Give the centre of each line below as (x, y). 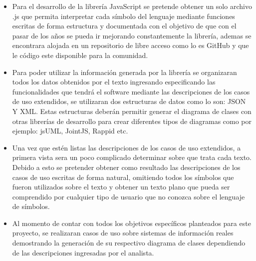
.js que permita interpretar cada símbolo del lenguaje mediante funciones (124, 16)
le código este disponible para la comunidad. (80, 55)
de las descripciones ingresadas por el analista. (83, 252)
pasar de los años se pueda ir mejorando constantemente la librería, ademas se (132, 35)
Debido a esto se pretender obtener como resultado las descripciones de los (126, 167)
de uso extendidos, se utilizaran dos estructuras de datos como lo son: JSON (129, 101)
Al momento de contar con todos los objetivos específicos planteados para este (131, 223)
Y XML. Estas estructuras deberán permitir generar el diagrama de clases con (132, 111)
